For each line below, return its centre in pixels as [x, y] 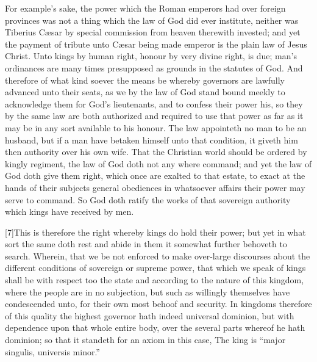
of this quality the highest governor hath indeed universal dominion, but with [150, 315]
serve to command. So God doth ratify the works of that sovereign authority [148, 199]
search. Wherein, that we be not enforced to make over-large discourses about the [158, 255]
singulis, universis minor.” [52, 351]
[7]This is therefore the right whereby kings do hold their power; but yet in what [155, 232]
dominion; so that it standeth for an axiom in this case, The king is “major [145, 340]
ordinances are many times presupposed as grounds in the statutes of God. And [154, 67]
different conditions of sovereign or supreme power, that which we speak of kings [155, 268]
